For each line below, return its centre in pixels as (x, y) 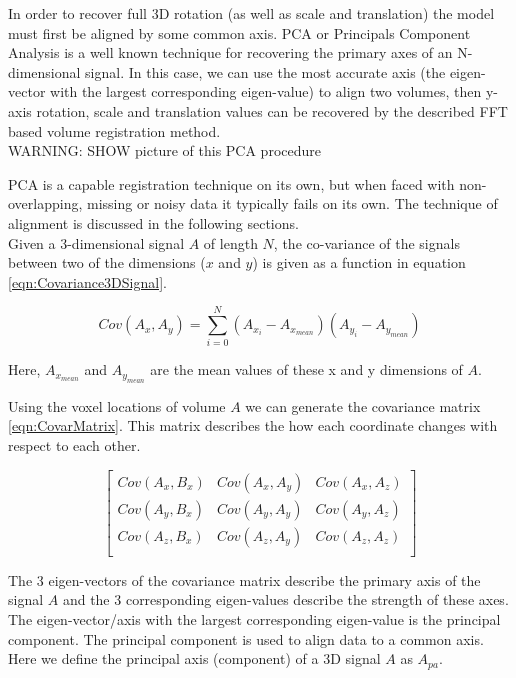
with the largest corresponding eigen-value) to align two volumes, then (266, 91)
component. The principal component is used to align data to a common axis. (246, 638)
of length (230, 242)
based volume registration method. (114, 130)
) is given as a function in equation (359, 262)
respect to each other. (74, 445)
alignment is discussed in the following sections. (153, 222)
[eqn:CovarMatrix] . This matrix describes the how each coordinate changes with (253, 425)
